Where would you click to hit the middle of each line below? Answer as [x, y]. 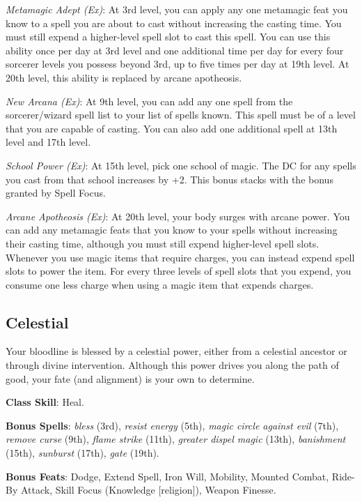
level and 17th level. [48, 142]
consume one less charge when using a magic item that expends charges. [160, 284]
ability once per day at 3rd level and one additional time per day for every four [175, 50]
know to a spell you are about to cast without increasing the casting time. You [174, 23]
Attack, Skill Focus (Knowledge [88, 490]
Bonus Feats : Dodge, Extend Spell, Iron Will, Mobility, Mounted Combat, [167, 476]
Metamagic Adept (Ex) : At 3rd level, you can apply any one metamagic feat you [177, 9]
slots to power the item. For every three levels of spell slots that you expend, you [179, 271]
